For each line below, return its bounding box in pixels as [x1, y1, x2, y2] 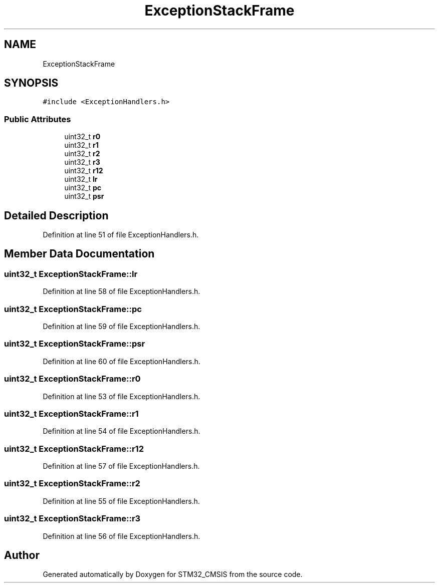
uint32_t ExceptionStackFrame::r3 [4, 513, 141, 524]
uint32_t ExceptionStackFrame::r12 [4, 443, 144, 454]
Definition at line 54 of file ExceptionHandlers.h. [43, 427, 200, 436]
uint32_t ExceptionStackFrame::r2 [4, 478, 140, 489]
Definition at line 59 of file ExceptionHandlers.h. [43, 322, 200, 331]
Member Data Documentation [4, 247, 155, 260]
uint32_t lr [64, 175, 98, 184]
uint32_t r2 [64, 149, 100, 158]
